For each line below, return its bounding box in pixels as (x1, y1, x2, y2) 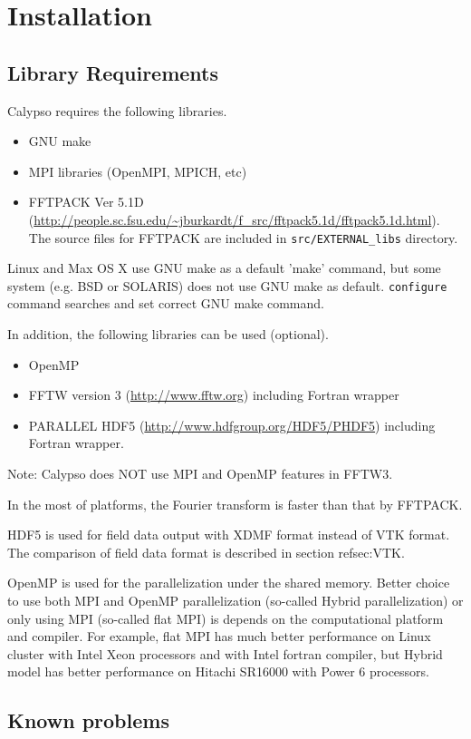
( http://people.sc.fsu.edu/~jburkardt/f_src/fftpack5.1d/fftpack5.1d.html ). (28, 209, 440, 229)
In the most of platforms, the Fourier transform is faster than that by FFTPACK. (7, 494, 463, 513)
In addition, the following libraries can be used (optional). (7, 325, 329, 344)
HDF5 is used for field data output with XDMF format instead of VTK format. (7, 525, 450, 544)
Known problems (7, 706, 169, 734)
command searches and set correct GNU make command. (7, 294, 324, 313)
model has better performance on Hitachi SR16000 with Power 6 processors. (7, 662, 430, 681)
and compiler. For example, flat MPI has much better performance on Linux (7, 627, 431, 646)
